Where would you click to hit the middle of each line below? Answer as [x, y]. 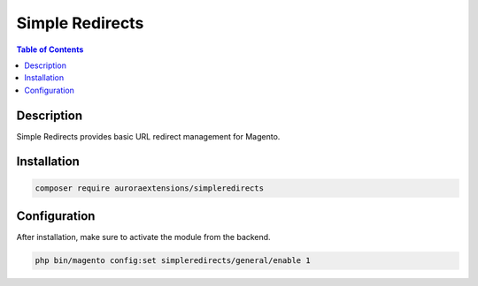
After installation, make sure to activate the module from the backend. [143, 237]
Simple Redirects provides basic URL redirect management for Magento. [148, 136]
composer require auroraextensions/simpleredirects [150, 188]
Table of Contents [50, 49]
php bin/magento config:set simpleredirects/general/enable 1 [173, 261]
